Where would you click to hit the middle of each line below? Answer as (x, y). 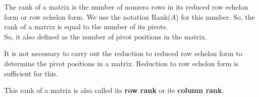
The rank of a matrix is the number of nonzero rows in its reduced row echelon (126, 7)
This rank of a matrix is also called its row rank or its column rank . (114, 90)
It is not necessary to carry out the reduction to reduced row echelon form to (123, 53)
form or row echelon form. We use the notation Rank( (87, 16)
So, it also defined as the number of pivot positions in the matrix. (106, 36)
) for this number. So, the (215, 16)
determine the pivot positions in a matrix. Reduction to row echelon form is (121, 63)
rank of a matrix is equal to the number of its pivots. (86, 27)
